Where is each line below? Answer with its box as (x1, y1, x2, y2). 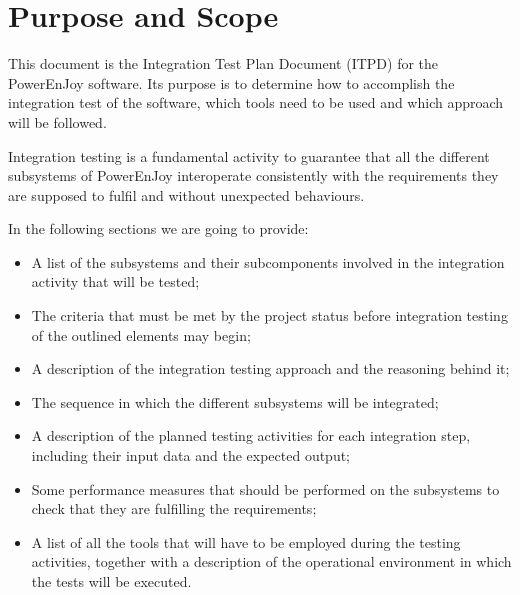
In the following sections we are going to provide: (8, 218, 309, 239)
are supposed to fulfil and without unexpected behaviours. (8, 184, 365, 205)
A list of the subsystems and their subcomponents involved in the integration (31, 251, 505, 272)
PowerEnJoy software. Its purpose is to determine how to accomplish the (8, 72, 455, 93)
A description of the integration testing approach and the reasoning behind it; (31, 358, 510, 379)
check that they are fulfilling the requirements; (31, 498, 317, 519)
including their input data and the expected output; (31, 445, 351, 466)
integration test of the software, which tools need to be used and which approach (8, 92, 504, 113)
